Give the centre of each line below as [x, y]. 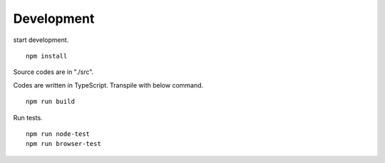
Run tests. [28, 117]
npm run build [50, 102]
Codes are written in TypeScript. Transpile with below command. [108, 85]
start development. [41, 40]
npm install [47, 56]
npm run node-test [58, 134]
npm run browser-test [63, 144]
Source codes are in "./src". [53, 72]
